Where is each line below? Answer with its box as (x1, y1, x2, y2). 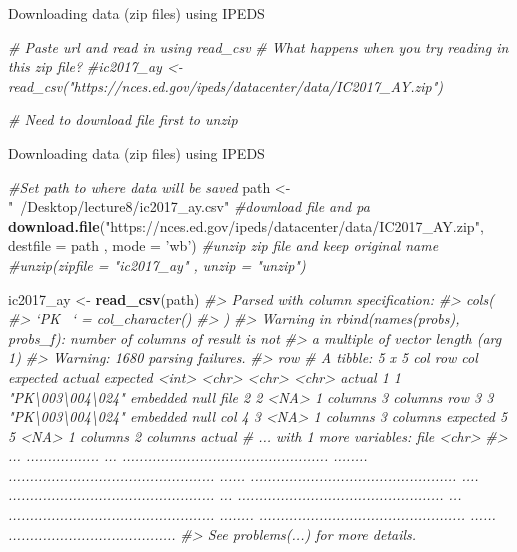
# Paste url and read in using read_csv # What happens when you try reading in (8, 36, 509, 57)
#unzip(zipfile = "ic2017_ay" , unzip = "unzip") (8, 254, 306, 275)
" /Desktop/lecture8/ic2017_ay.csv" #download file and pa (8, 196, 370, 217)
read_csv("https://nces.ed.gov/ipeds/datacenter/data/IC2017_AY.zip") (8, 75, 443, 96)
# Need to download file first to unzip (8, 109, 238, 130)
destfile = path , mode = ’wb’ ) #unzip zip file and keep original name (8, 235, 439, 256)
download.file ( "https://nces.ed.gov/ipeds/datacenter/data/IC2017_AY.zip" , (8, 215, 484, 236)
